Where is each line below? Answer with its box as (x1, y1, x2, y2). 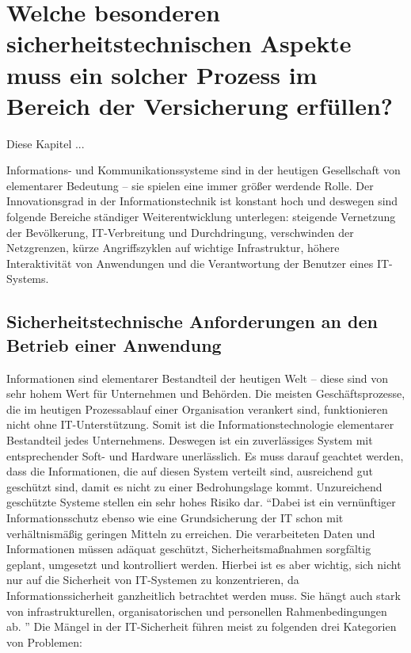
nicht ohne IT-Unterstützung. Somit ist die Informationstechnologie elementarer (6, 416, 394, 433)
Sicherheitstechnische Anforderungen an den (6, 309, 378, 334)
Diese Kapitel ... (6, 135, 85, 151)
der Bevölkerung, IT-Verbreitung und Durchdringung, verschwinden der (6, 223, 354, 240)
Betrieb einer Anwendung (6, 332, 222, 357)
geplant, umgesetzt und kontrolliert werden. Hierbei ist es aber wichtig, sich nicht (6, 556, 401, 572)
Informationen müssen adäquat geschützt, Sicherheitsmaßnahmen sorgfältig (6, 540, 371, 557)
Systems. (6, 270, 49, 287)
